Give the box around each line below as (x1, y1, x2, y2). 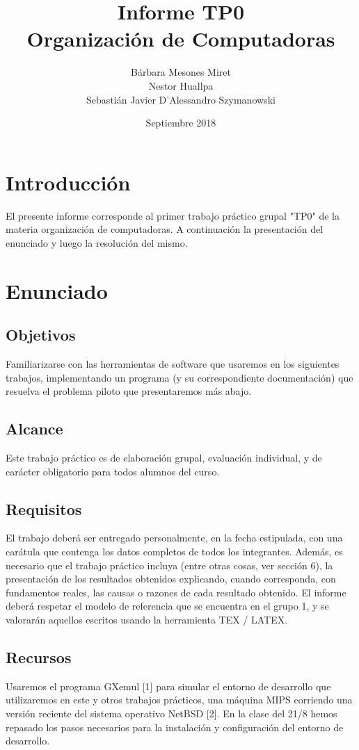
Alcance (6, 418, 63, 439)
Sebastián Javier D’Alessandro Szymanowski (86, 92, 276, 106)
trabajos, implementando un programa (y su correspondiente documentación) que (6, 370, 353, 384)
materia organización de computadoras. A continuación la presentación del (6, 222, 324, 236)
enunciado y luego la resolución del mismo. (6, 235, 188, 250)
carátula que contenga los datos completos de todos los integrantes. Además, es (6, 544, 343, 558)
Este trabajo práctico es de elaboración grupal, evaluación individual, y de (6, 450, 322, 464)
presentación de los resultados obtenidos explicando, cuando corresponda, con (6, 571, 336, 586)
